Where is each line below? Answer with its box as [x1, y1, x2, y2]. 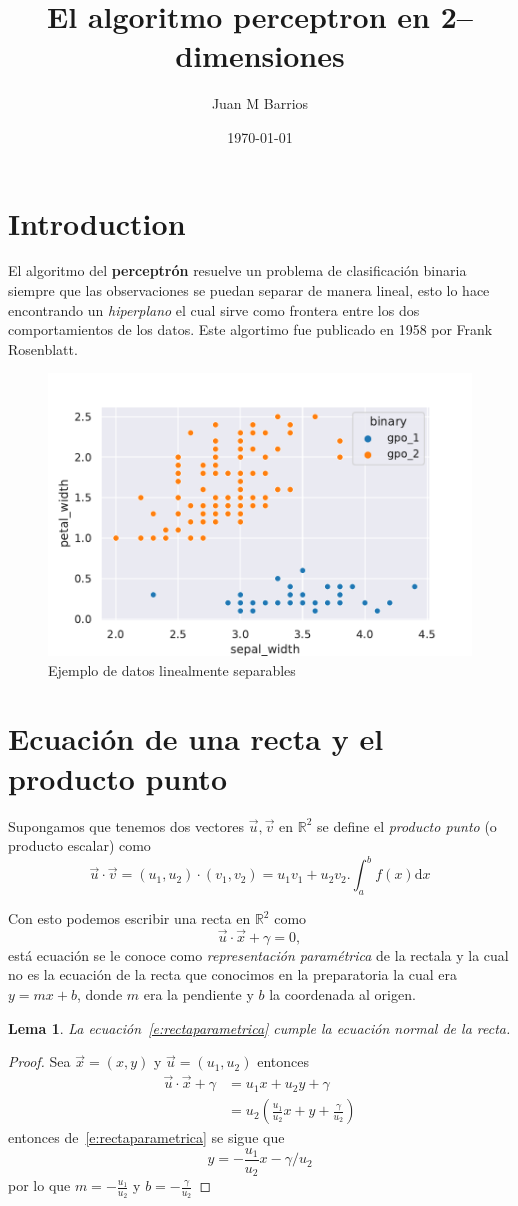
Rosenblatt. [8, 338, 78, 359]
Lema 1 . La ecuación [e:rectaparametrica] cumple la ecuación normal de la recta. [8, 1017, 511, 1038]
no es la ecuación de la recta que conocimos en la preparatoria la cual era [8, 964, 458, 985]
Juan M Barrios [211, 93, 309, 114]
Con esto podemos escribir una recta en [8, 908, 251, 929]
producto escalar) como [8, 835, 151, 856]
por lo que [8, 1175, 71, 1196]
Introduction [8, 202, 186, 243]
